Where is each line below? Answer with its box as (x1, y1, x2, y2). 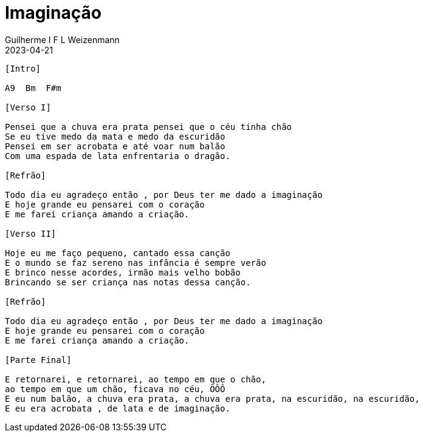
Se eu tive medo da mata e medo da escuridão (5, 131, 225, 141)
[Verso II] (5, 228, 57, 239)
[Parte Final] (5, 354, 72, 365)
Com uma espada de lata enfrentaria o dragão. (5, 151, 230, 161)
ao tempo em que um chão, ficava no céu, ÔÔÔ (5, 384, 225, 394)
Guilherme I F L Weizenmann (5, 34, 120, 45)
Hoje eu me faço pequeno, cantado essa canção (5, 248, 230, 258)
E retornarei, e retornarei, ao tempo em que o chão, (5, 374, 266, 384)
